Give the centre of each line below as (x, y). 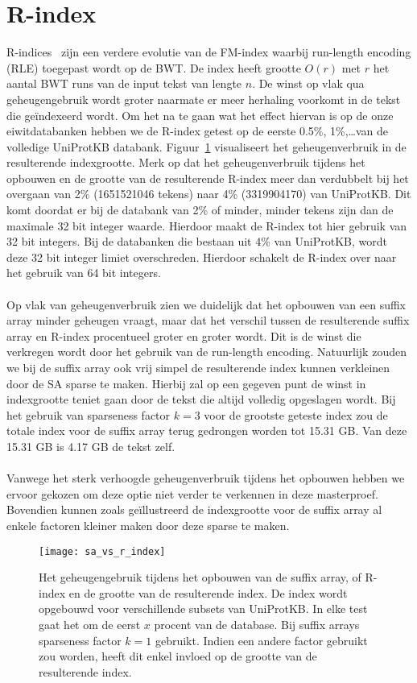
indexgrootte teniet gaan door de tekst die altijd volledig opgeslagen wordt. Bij (201, 399)
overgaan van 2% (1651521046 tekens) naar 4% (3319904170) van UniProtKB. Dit (209, 194)
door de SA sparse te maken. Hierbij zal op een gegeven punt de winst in (186, 383)
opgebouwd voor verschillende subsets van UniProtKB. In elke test (203, 608)
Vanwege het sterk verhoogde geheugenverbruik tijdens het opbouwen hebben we (206, 478)
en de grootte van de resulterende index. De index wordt (208, 592)
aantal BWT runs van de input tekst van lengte (124, 83)
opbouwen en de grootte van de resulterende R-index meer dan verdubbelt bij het (208, 178)
